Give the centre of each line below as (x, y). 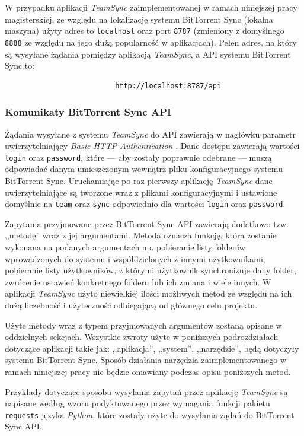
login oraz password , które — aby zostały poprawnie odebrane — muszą (138, 157)
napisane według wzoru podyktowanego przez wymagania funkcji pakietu (137, 403)
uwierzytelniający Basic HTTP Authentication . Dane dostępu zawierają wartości (152, 146)
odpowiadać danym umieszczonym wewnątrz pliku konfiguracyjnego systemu (144, 169)
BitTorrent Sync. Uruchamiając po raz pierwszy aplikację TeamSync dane (139, 180)
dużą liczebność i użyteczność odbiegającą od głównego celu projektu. (131, 305)
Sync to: (20, 66)
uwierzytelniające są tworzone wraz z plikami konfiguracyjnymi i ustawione (141, 192)
